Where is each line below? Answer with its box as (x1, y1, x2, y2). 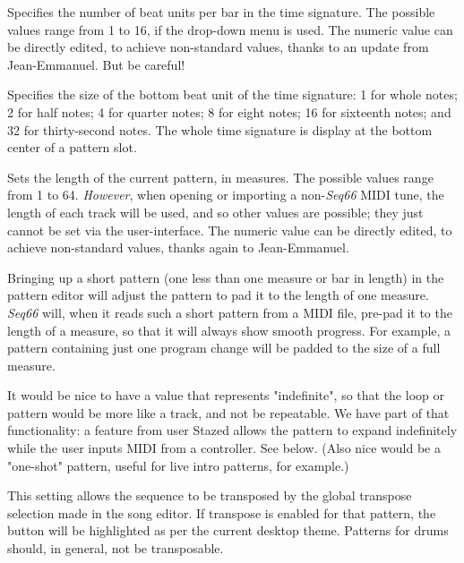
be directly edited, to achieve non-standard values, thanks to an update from (7, 38, 429, 56)
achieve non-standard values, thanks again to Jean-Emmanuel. (7, 238, 349, 257)
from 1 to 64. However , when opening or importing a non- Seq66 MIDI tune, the (7, 185, 444, 204)
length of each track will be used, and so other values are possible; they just (7, 202, 424, 221)
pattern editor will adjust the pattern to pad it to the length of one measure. (7, 286, 429, 304)
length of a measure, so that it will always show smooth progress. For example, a (7, 320, 451, 339)
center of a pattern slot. (7, 138, 137, 157)
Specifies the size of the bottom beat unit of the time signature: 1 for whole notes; (7, 85, 458, 104)
